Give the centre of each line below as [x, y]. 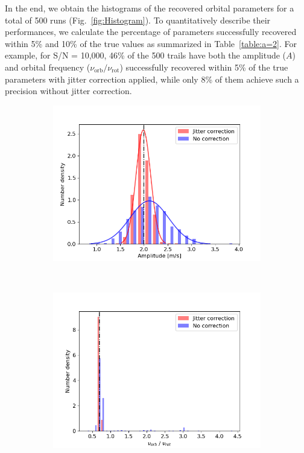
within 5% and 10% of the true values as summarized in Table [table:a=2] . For [151, 43]
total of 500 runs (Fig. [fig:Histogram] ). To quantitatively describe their [138, 20]
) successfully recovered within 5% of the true [204, 67]
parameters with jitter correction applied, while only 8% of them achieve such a [152, 79]
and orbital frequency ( [48, 67]
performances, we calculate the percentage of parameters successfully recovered [151, 32]
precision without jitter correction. [68, 91]
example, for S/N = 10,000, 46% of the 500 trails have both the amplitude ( [146, 55]
